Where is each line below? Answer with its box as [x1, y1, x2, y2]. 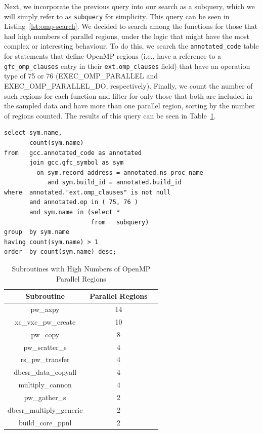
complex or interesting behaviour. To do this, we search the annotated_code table [4, 41, 259, 51]
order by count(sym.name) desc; [4, 248, 116, 256]
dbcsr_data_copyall [14, 367, 77, 377]
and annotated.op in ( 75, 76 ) [29, 199, 138, 206]
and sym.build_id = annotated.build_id [47, 179, 182, 186]
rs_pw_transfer [20, 354, 70, 365]
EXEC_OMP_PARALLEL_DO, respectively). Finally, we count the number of [4, 80, 253, 91]
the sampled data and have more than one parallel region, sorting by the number [4, 100, 255, 111]
